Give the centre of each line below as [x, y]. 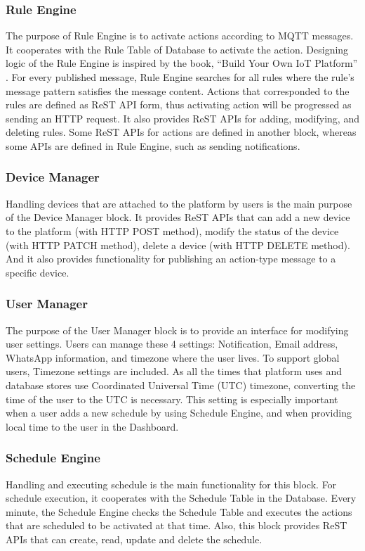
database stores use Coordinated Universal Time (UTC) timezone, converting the [181, 385]
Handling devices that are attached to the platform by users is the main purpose [179, 203]
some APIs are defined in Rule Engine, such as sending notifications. [153, 145]
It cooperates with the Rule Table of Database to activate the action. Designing [177, 49]
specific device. [38, 272]
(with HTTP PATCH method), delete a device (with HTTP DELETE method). [178, 245]
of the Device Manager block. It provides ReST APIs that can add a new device [178, 217]
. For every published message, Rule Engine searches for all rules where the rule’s [180, 77]
